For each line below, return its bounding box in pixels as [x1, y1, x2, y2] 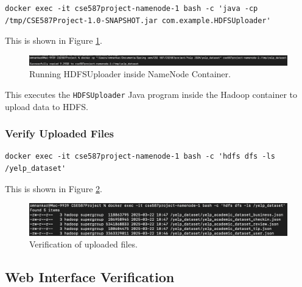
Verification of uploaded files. [29, 238, 138, 251]
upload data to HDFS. [5, 100, 88, 112]
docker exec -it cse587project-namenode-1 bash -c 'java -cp [5, 4, 258, 13]
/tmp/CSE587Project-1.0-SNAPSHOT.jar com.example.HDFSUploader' [5, 16, 271, 25]
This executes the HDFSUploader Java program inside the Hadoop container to [5, 88, 297, 100]
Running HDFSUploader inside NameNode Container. [29, 67, 231, 80]
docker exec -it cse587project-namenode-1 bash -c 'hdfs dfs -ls [5, 152, 275, 161]
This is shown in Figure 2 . [5, 182, 102, 195]
